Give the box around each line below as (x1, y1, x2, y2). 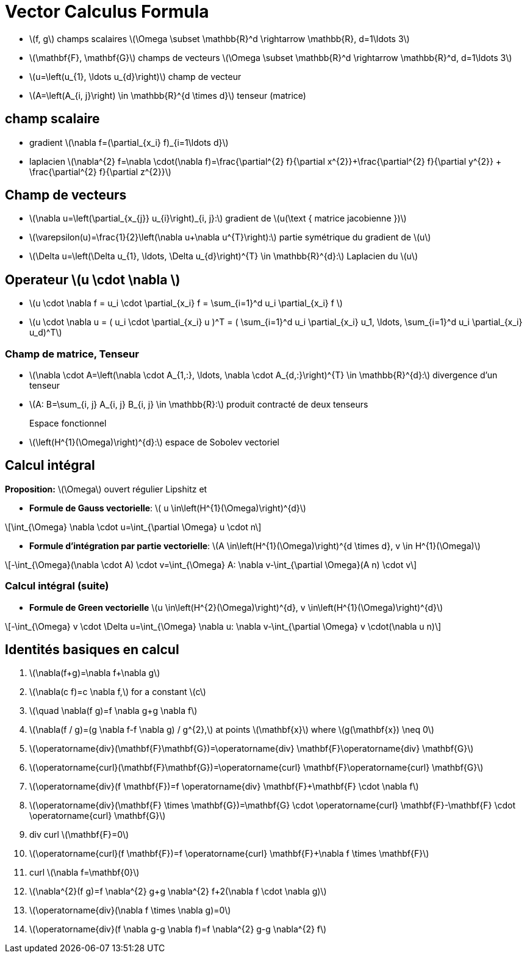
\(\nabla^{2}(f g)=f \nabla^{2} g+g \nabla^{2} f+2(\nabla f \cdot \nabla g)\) (29, 886, 327, 897)
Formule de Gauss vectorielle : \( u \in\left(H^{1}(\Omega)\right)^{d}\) (29, 502, 306, 513)
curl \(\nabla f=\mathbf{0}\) (29, 867, 140, 878)
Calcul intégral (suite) (5, 580, 109, 592)
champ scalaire (5, 111, 100, 127)
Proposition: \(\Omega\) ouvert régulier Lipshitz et (5, 483, 207, 494)
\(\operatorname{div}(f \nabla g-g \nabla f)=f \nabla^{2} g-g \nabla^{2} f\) (29, 924, 327, 935)
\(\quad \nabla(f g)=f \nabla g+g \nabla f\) (29, 705, 198, 716)
